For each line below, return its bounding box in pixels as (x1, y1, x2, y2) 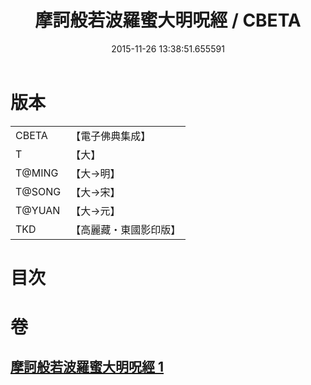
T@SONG (15, 184, 62, 198)
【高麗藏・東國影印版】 (70, 222, 182, 236)
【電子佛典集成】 (70, 129, 152, 143)
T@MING (15, 166, 59, 180)
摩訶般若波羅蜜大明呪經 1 (10, 359, 165, 376)
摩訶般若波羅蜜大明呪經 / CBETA (34, 9, 302, 32)
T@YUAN (15, 203, 61, 217)
